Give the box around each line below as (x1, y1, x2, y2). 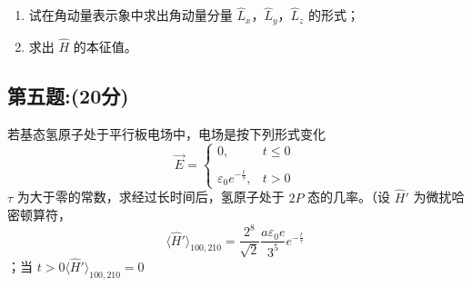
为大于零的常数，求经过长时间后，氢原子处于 (16, 187, 285, 206)
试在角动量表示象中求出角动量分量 (28, 5, 233, 25)
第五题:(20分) (7, 81, 129, 109)
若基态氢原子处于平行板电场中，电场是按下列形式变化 (7, 124, 326, 143)
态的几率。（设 (307, 187, 391, 206)
